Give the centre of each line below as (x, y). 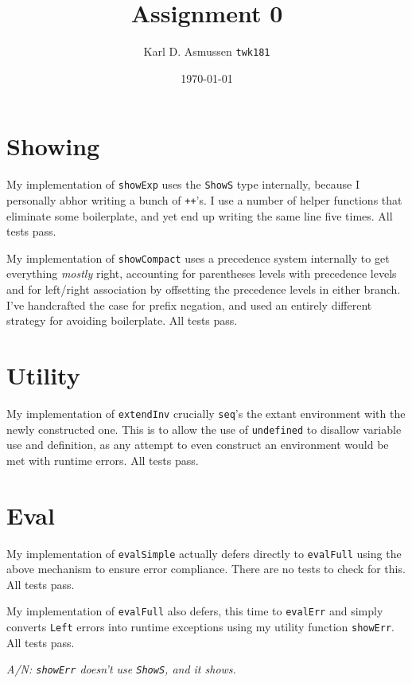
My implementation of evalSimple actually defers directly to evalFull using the (204, 553)
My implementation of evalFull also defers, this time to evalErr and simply (195, 611)
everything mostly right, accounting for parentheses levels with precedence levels (202, 273)
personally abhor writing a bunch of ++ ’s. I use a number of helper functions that (204, 199)
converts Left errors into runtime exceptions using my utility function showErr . (201, 627)
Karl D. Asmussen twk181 (207, 51)
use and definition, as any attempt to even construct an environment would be (198, 445)
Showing (53, 146)
